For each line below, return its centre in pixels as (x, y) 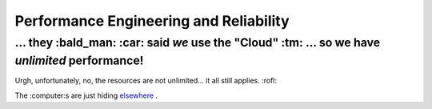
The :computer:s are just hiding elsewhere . (86, 95)
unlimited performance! (79, 61)
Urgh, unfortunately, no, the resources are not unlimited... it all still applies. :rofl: (146, 81)
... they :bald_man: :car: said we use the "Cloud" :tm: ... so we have (198, 42)
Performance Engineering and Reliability (152, 21)
